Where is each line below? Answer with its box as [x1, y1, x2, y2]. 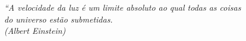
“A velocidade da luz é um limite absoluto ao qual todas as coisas [4, 1, 241, 13]
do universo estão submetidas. [4, 12, 113, 25]
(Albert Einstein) [4, 24, 66, 37]
